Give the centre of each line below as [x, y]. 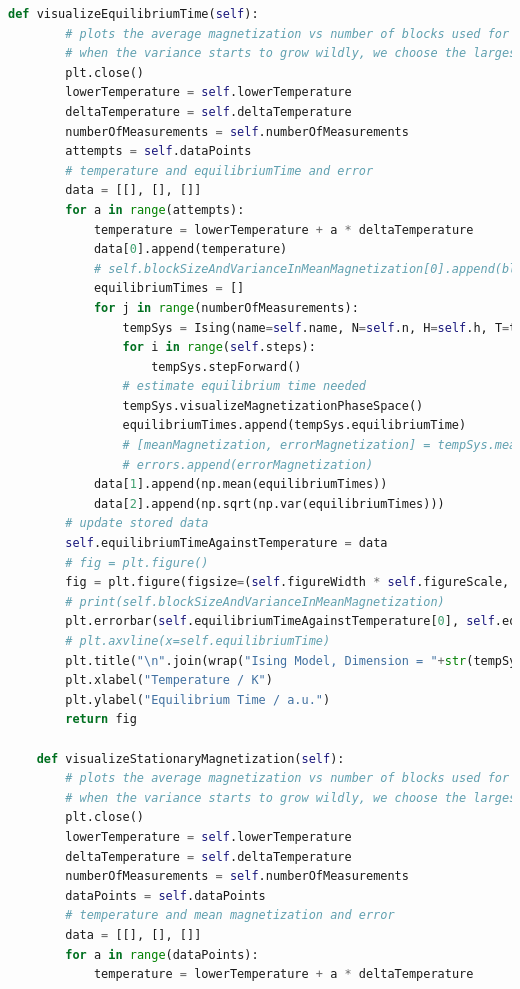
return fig [101, 719]
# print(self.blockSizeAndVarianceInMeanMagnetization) [255, 601]
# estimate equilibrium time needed [244, 386]
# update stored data [137, 523]
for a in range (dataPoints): [162, 954]
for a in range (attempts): [155, 209]
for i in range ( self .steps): [219, 347]
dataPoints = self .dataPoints [165, 895]
